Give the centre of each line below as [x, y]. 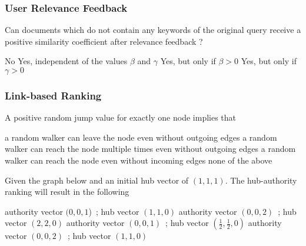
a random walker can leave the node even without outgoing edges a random [141, 137]
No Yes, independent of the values [66, 61]
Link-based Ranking [53, 95]
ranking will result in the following [67, 192]
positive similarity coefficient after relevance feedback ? [104, 41]
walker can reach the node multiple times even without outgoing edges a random [150, 149]
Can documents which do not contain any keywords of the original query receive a [153, 30]
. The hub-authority [261, 180]
